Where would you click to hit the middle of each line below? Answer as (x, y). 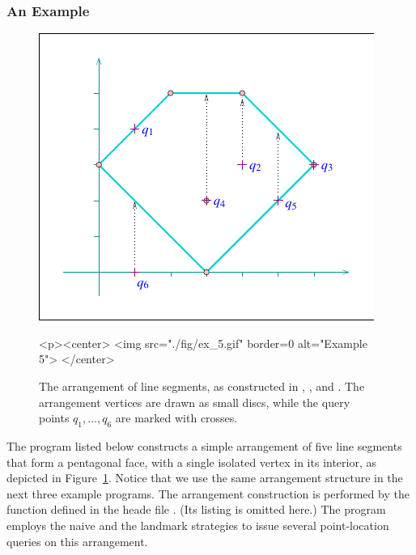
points (54, 418)
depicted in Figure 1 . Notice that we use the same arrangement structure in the (205, 478)
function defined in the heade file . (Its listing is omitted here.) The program (196, 509)
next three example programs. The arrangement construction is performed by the (208, 493)
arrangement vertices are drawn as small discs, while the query (195, 402)
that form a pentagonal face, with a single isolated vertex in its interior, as (192, 462)
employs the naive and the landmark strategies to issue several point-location (198, 525)
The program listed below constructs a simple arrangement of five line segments (204, 445)
